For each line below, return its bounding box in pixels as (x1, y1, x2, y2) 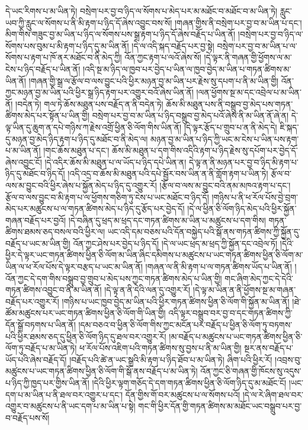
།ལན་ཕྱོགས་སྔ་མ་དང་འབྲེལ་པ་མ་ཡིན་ (196, 86, 301, 98)
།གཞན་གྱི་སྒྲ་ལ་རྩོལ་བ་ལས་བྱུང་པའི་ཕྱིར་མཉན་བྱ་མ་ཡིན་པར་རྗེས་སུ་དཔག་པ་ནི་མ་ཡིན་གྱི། (28, 74, 279, 87)
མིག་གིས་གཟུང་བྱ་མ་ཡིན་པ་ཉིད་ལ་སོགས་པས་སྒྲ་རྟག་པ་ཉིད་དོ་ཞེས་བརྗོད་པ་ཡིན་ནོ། (5, 28, 236, 40)
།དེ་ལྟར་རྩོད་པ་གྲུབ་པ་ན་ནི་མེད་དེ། (184, 120, 277, 133)
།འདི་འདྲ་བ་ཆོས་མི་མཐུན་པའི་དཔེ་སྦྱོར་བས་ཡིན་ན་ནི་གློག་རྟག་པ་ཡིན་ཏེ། (68, 167, 268, 180)
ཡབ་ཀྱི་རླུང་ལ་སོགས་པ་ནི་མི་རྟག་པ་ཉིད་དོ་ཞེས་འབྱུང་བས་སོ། (5, 16, 172, 28)
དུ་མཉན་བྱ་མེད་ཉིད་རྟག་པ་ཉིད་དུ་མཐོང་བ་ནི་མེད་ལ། (5, 132, 148, 145)
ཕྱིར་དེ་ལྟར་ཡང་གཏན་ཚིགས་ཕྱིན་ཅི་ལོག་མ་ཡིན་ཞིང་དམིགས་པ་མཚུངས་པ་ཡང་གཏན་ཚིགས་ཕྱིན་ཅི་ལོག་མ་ (5, 249, 303, 261)
